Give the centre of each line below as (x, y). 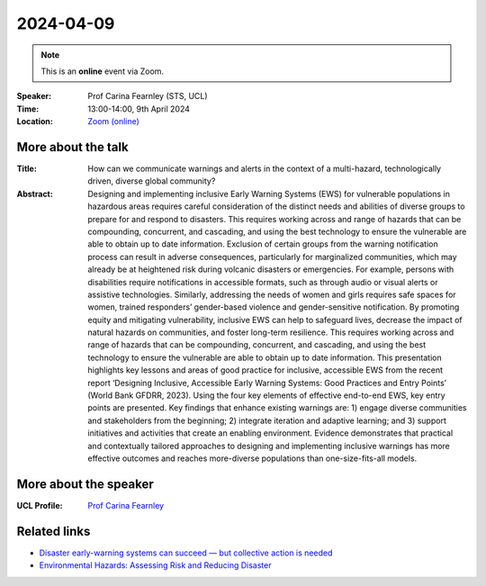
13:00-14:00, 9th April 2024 (139, 109)
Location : (35, 122)
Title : (27, 169)
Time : (28, 109)
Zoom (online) (113, 122)
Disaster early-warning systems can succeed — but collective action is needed (186, 553)
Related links (54, 531)
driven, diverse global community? (152, 181)
